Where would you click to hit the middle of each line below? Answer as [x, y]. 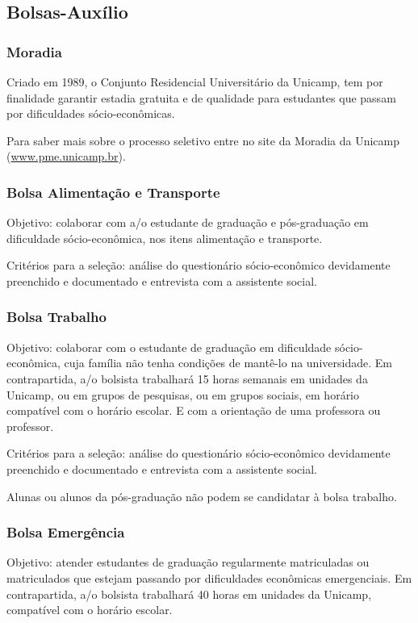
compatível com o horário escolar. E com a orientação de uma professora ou [194, 410]
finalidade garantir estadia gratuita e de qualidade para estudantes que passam [201, 97]
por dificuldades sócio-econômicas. [91, 113]
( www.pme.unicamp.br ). [66, 156]
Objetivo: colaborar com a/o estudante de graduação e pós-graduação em [188, 222]
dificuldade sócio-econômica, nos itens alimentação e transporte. [165, 238]
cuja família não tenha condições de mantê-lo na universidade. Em [228, 363]
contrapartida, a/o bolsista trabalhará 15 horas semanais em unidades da [187, 378]
